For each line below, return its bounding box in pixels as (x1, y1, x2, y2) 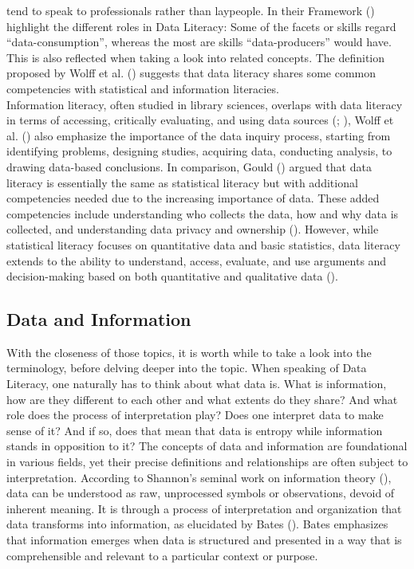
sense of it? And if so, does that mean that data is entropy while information (6, 422, 383, 438)
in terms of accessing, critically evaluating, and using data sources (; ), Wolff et (6, 112, 394, 128)
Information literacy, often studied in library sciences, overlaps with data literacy (6, 96, 403, 112)
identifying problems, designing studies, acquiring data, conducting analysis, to (6, 143, 392, 159)
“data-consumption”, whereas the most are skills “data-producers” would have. (6, 33, 392, 50)
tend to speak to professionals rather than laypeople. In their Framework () (6, 2, 375, 18)
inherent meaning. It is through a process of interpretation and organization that (6, 500, 402, 516)
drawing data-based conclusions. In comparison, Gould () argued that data (6, 158, 372, 175)
